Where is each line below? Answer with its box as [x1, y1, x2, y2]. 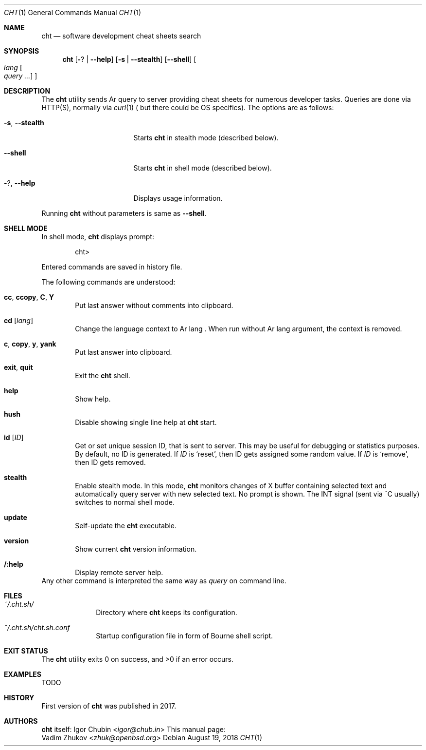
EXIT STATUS [4, 647, 48, 655]
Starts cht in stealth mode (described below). [133, 134, 279, 142]
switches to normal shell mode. [75, 498, 175, 506]
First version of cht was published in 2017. [41, 702, 177, 710]
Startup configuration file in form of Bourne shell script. [96, 632, 273, 640]
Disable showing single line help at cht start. [75, 418, 217, 426]
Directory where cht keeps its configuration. [96, 608, 237, 616]
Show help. [75, 395, 111, 403]
